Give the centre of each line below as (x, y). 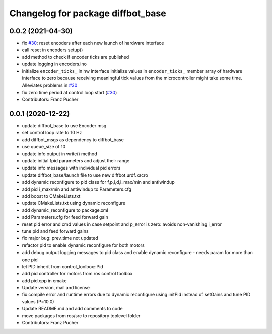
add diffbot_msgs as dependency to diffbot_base (73, 140)
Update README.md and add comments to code (72, 309)
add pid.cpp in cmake (44, 280)
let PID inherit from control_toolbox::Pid (62, 266)
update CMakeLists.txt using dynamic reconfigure (74, 203)
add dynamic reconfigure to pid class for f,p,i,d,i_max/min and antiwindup (98, 182)
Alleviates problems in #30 (50, 85)
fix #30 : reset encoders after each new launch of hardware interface (93, 43)
